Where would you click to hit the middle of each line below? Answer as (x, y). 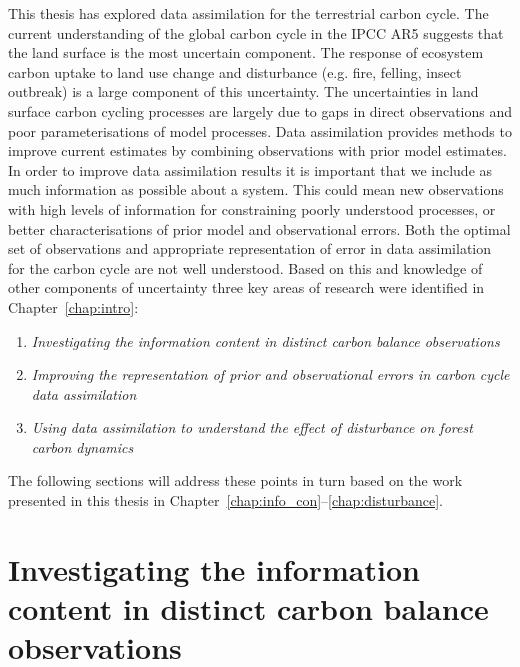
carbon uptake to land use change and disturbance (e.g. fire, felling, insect (235, 71)
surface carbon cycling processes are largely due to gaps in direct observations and (260, 110)
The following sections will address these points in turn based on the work (235, 480)
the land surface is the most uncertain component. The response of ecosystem (246, 52)
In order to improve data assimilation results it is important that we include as (250, 169)
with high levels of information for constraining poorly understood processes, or (252, 208)
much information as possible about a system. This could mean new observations (256, 189)
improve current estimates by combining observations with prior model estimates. (257, 150)
